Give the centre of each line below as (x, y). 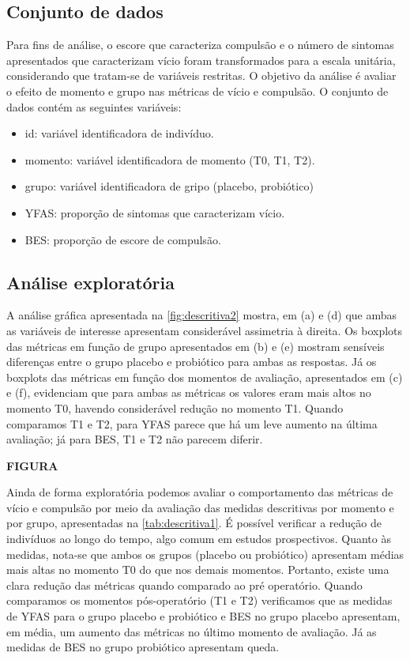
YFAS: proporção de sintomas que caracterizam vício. (155, 212)
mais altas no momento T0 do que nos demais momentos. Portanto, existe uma (198, 569)
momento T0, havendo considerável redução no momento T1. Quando (175, 407)
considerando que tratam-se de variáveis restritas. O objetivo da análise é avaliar (201, 75)
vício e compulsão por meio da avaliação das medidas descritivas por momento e (200, 507)
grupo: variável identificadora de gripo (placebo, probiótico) (169, 186)
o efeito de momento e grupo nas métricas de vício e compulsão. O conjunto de (197, 91)
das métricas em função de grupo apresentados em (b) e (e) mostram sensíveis (196, 346)
